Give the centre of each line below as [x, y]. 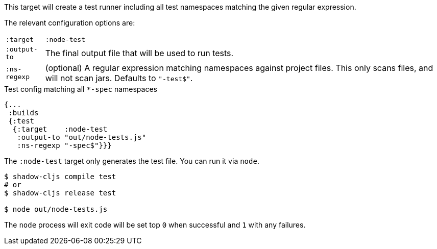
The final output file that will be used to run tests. [139, 53]
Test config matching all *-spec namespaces [81, 89]
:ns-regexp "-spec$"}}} [64, 145]
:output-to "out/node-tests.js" [82, 137]
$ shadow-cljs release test [60, 193]
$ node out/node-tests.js [56, 209]
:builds [23, 113]
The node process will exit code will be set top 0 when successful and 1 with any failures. [155, 225]
